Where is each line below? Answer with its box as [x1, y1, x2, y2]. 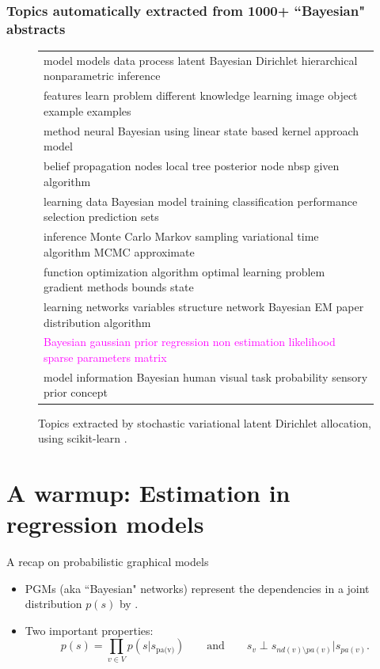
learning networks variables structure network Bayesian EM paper [44, 298, 364, 314]
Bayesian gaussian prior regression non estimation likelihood [44, 333, 336, 350]
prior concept [44, 384, 108, 401]
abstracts [6, 18, 66, 38]
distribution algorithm [44, 314, 151, 330]
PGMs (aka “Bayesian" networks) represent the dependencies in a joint [25, 580, 370, 596]
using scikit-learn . [38, 430, 127, 447]
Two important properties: [25, 621, 154, 638]
